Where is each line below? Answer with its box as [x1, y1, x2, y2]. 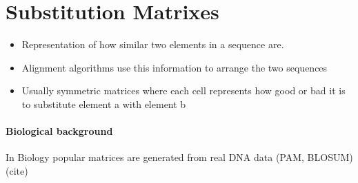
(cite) [6, 163, 28, 177]
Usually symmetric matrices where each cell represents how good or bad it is [21, 83, 346, 98]
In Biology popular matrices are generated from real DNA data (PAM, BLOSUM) [6, 150, 353, 164]
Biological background [6, 124, 113, 138]
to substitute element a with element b [21, 96, 186, 111]
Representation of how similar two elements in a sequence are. [21, 37, 284, 52]
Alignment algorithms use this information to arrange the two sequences [21, 60, 328, 74]
